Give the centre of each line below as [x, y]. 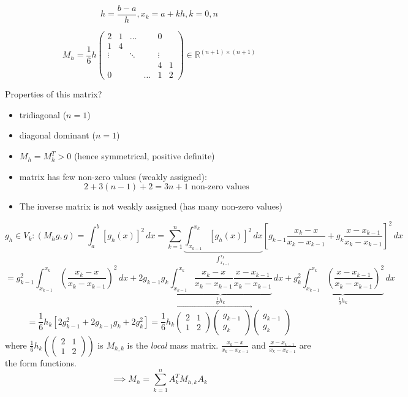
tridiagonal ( [43, 114]
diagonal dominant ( [57, 135]
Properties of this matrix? [54, 94]
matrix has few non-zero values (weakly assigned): [113, 176]
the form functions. [41, 362]
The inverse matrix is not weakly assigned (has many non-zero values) [151, 206]
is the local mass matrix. [173, 345]
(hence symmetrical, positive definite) [144, 156]
